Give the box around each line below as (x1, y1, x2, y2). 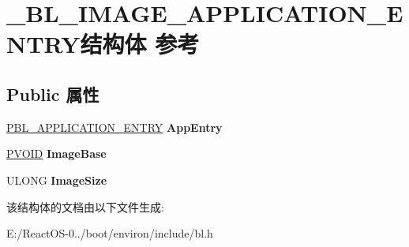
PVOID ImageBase (6, 145, 107, 162)
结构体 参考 (80, 28, 200, 60)
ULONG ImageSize (6, 171, 107, 188)
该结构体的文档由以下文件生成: (6, 198, 164, 215)
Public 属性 (6, 81, 99, 106)
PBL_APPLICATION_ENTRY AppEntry (6, 118, 223, 135)
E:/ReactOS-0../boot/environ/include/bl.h (6, 225, 213, 241)
